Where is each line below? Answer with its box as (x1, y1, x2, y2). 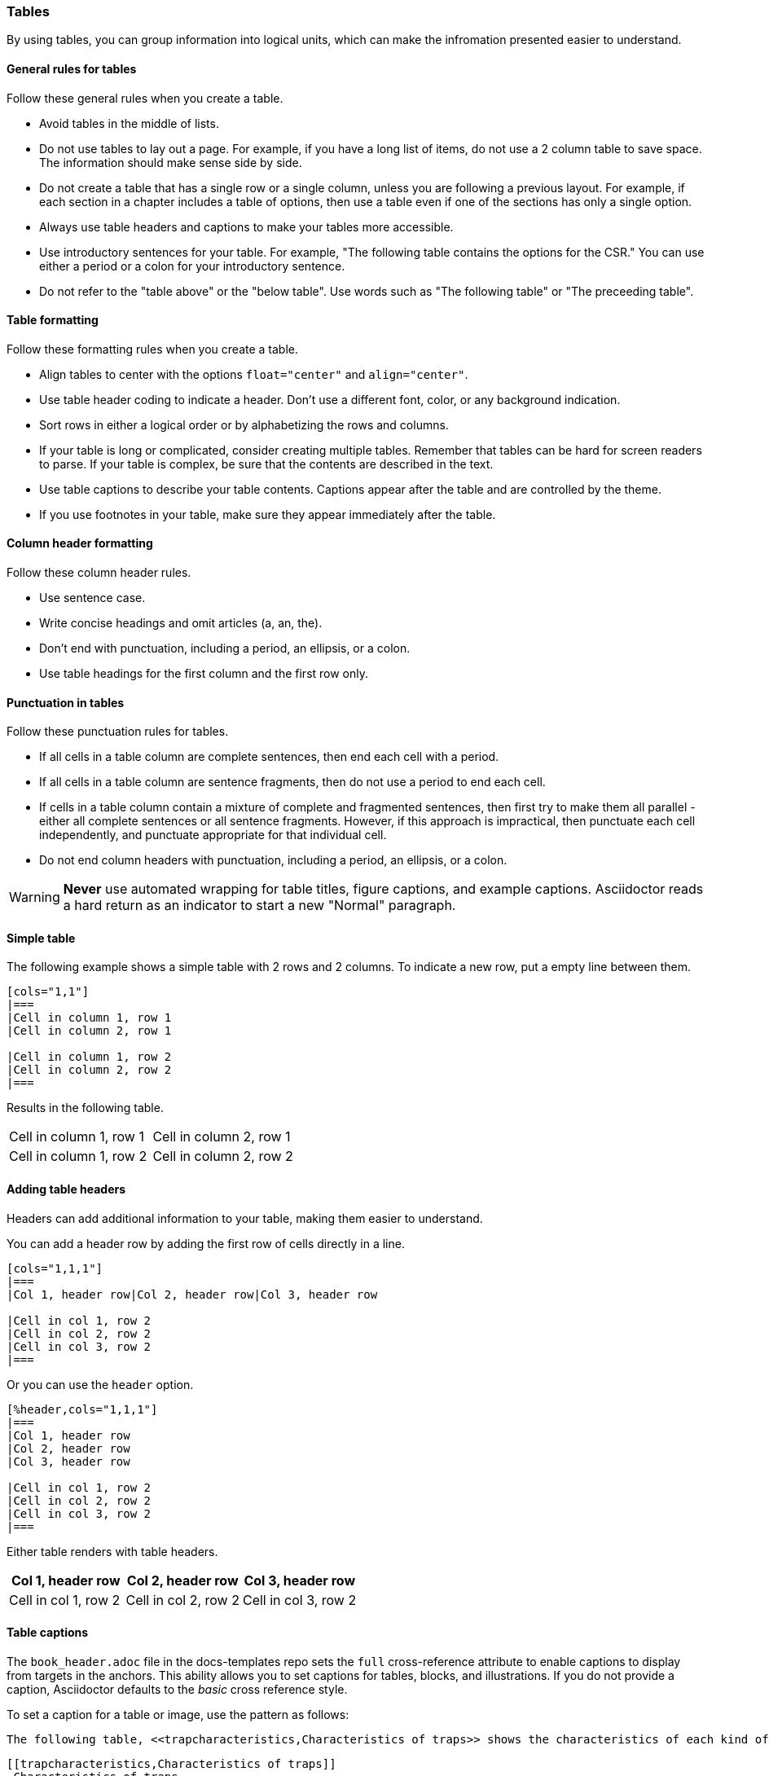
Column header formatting (7, 536, 153, 551)
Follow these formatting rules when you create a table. (7, 341, 299, 356)
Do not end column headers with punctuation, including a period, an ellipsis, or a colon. (39, 853, 508, 868)
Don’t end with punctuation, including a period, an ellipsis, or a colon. (39, 641, 411, 656)
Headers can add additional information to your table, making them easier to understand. (7, 1211, 483, 1225)
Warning (9, 889, 60, 906)
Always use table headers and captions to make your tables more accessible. (39, 219, 454, 234)
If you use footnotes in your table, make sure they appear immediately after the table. (39, 507, 496, 521)
